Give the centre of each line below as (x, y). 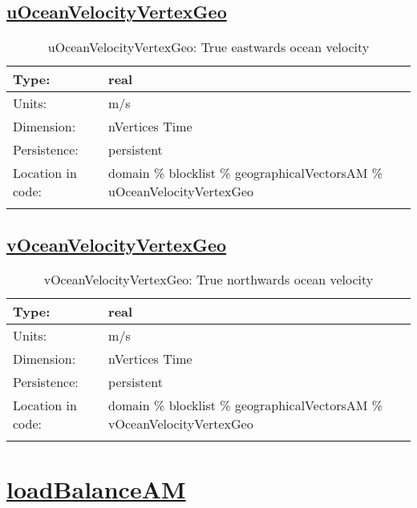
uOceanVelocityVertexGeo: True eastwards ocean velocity (208, 47)
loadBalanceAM (96, 488)
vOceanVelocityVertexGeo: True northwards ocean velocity (208, 280)
